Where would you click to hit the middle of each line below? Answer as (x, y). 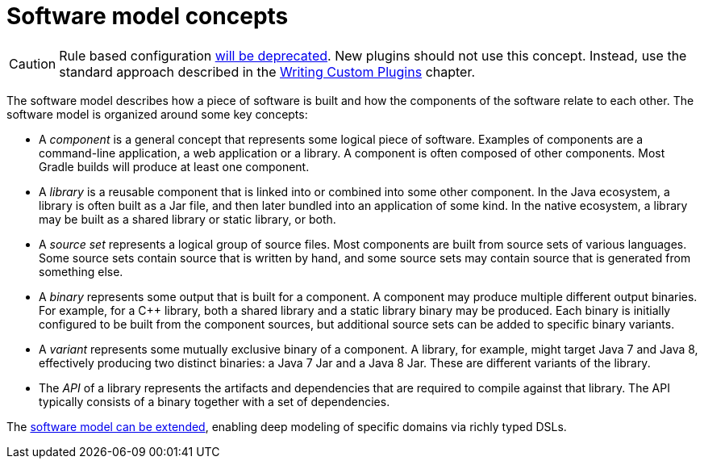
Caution (33, 63)
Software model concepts (148, 16)
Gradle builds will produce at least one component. (174, 166)
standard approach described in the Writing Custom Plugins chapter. (267, 71)
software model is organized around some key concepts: (157, 114)
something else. (81, 271)
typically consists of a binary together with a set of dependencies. (215, 401)
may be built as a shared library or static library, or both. (187, 219)
